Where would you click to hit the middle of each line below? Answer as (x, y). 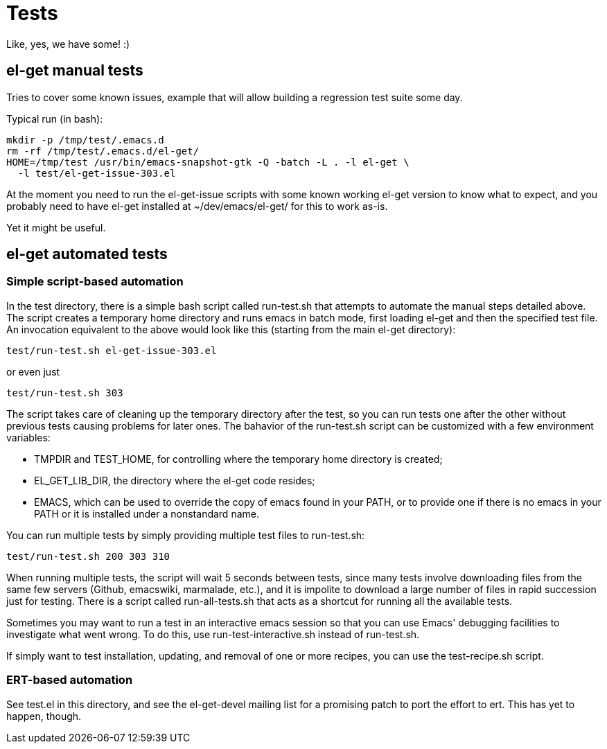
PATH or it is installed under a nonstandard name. (147, 513)
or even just (33, 371)
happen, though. (44, 716)
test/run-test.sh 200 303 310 (88, 556)
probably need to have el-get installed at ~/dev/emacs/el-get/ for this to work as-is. (197, 206)
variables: (28, 437)
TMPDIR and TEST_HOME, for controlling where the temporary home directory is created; (238, 459)
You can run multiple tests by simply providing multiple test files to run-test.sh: (186, 535)
